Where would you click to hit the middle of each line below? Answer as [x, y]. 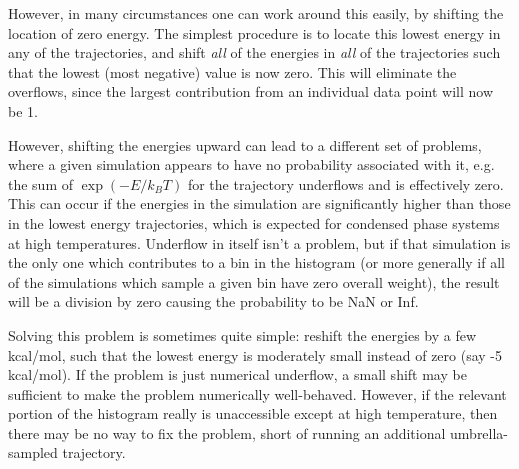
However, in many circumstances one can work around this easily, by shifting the [256, 13]
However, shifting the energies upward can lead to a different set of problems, [245, 144]
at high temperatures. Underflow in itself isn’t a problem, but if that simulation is [259, 242]
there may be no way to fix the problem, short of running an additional [227, 432]
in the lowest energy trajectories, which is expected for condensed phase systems [254, 222]
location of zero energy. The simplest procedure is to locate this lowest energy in [254, 32]
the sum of [41, 183]
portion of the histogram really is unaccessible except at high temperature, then [253, 413]
